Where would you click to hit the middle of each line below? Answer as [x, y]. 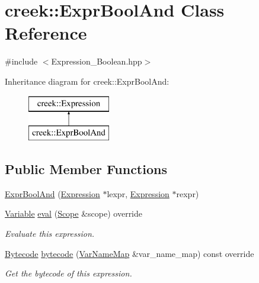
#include [21, 61]
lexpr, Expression [138, 193]
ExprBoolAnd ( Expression [52, 193]
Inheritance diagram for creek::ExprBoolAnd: [87, 81]
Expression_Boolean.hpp [97, 61]
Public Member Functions [86, 169]
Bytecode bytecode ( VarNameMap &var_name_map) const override [129, 253]
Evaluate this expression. [50, 234]
